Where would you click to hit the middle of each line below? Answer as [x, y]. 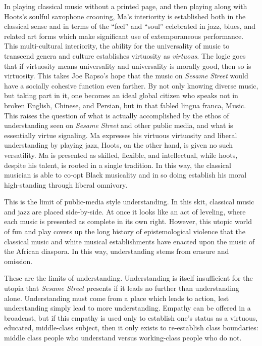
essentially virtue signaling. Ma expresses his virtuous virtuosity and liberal [121, 135]
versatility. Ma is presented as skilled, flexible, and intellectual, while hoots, [121, 155]
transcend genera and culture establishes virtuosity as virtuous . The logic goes [125, 55]
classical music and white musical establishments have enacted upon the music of [129, 241]
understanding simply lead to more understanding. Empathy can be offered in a [127, 308]
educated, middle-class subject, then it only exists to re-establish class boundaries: [131, 328]
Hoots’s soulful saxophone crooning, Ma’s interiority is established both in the [125, 16]
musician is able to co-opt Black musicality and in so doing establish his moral [125, 175]
